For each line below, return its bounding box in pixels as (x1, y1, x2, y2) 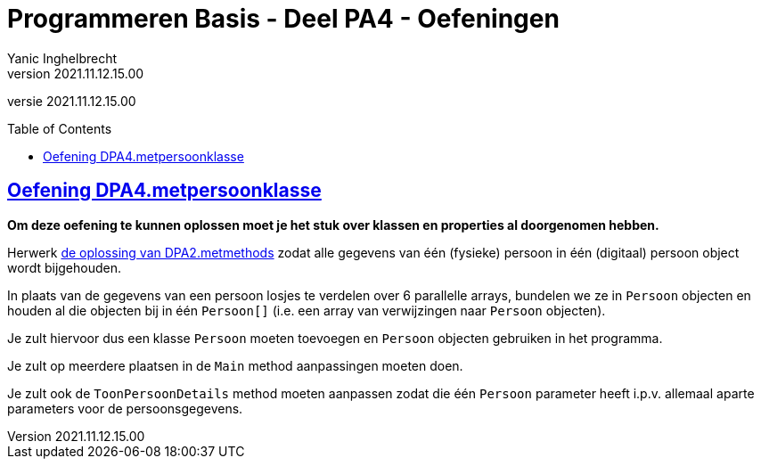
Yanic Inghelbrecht (7, 50, 118, 66)
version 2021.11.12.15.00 (7, 65, 144, 81)
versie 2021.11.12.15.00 (7, 93, 136, 109)
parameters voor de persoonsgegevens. (7, 400, 243, 416)
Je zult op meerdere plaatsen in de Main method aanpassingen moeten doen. (7, 357, 463, 373)
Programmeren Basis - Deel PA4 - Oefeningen (7, 4, 560, 34)
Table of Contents (7, 120, 112, 136)
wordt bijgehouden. (7, 259, 122, 275)
